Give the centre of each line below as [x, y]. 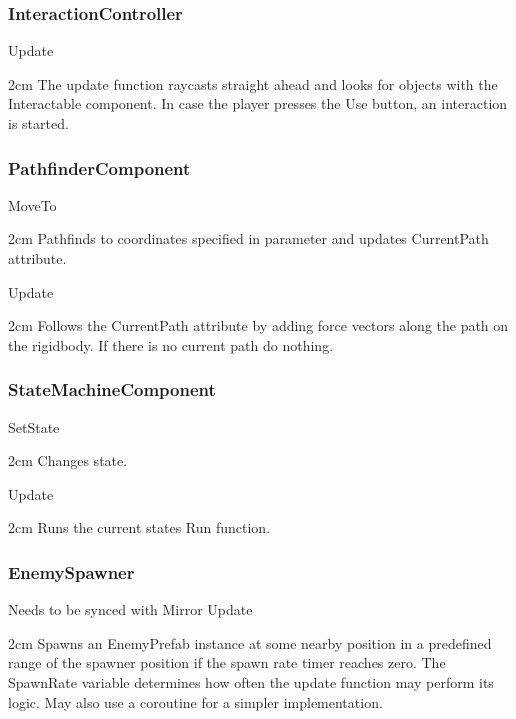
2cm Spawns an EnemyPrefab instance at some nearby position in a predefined [250, 642]
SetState [34, 426]
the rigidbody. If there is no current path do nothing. [171, 344]
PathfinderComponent [99, 167]
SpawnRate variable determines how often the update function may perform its [251, 681]
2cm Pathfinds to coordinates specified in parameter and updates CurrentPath [248, 238]
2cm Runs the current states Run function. [139, 527]
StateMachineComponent [112, 389]
